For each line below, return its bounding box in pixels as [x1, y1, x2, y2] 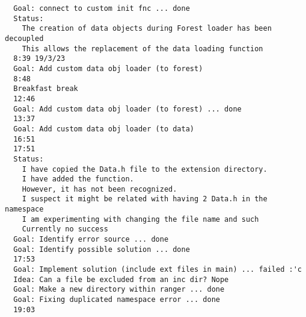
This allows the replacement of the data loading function [22, 44, 263, 53]
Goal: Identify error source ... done [13, 235, 169, 244]
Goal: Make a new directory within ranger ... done [13, 285, 225, 294]
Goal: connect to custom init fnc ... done [13, 4, 190, 13]
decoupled [5, 34, 44, 43]
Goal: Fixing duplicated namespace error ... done [13, 295, 220, 304]
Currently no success [22, 225, 108, 234]
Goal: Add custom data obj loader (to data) [13, 124, 194, 133]
